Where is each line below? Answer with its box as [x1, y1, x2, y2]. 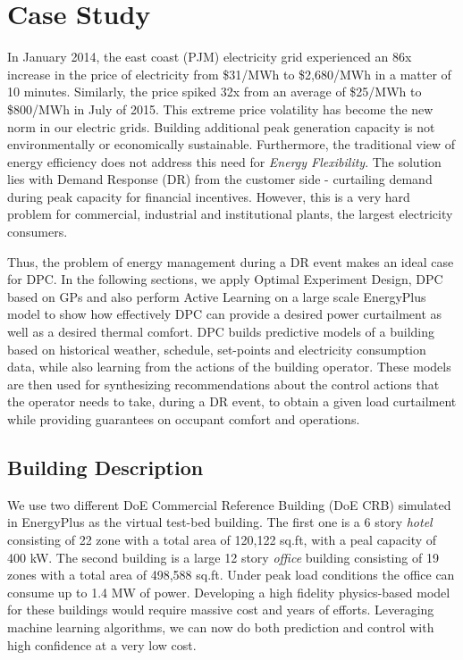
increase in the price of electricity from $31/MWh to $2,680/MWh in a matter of [7, 64, 451, 83]
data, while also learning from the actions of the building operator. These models [7, 357, 451, 376]
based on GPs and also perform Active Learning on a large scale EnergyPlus [7, 287, 426, 305]
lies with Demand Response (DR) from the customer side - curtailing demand [7, 170, 433, 188]
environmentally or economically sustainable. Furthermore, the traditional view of [7, 135, 456, 154]
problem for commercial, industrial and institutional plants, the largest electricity [7, 205, 453, 223]
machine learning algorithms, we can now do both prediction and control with [7, 617, 434, 636]
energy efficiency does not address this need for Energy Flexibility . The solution [7, 152, 442, 171]
